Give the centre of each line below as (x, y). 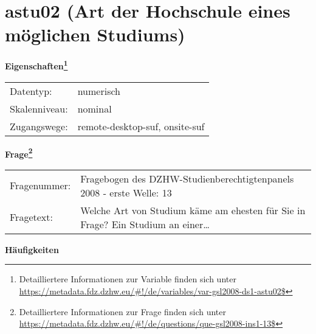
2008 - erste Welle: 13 (126, 192)
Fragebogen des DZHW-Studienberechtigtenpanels (187, 178)
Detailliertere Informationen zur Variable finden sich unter (128, 279)
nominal (94, 108)
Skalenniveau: (39, 108)
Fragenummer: (40, 186)
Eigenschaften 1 (36, 65)
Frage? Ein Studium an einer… (145, 224)
